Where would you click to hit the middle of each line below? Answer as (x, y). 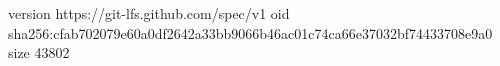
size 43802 (39, 52)
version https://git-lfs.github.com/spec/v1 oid (149, 13)
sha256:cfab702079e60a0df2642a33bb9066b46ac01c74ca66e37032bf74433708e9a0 (250, 32)
